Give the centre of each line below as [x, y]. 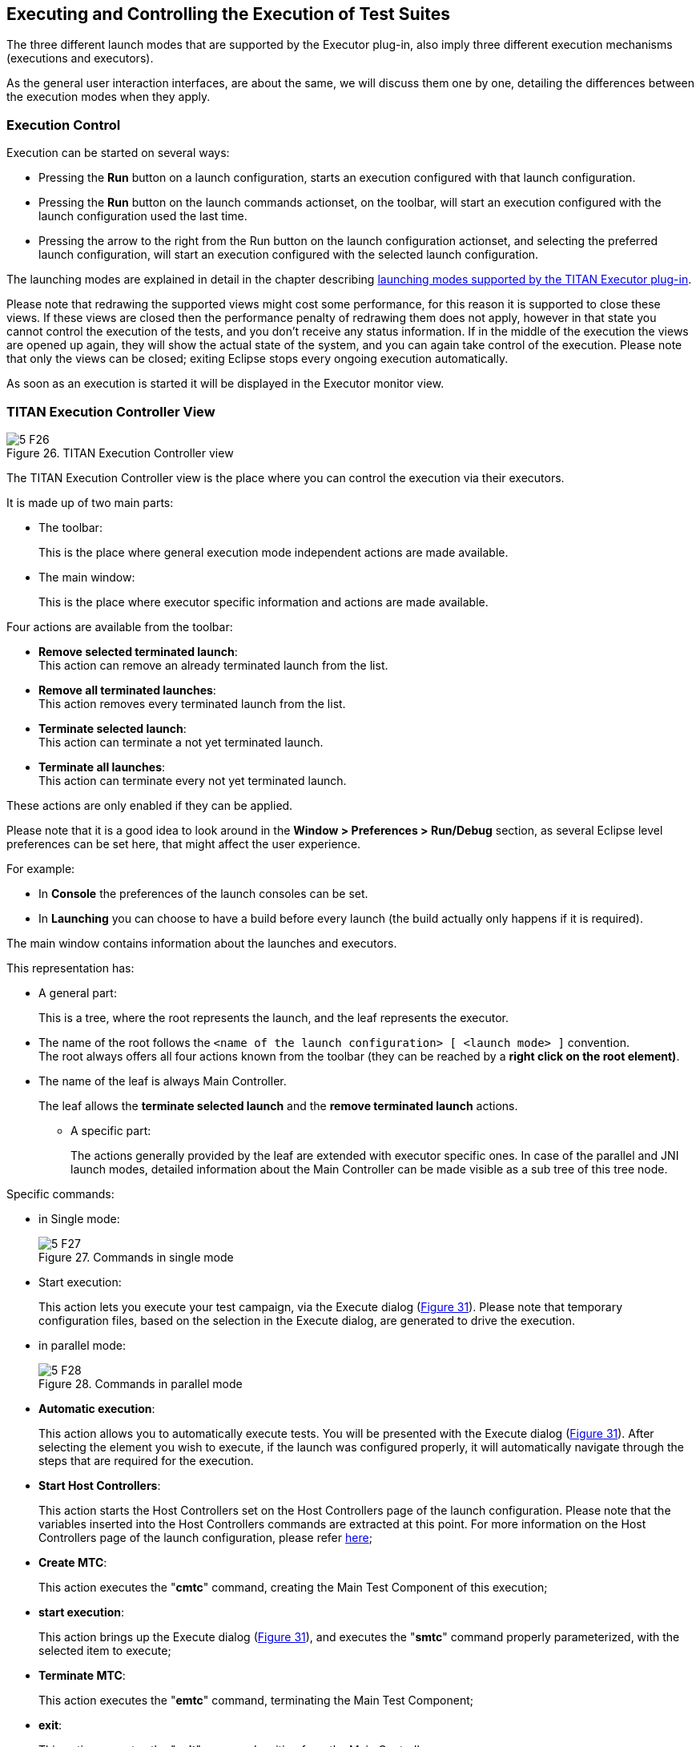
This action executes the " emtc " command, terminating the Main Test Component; [256, 1700]
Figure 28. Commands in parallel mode [141, 1383]
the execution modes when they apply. [109, 97]
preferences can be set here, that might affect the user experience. [184, 843]
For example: [41, 868]
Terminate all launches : [102, 767]
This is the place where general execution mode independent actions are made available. [274, 552]
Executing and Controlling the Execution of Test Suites [228, 14]
